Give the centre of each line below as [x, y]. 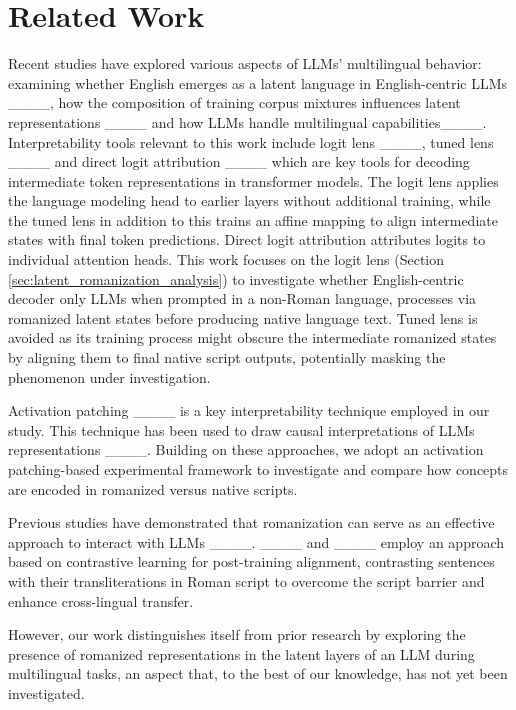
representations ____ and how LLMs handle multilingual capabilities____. [247, 121]
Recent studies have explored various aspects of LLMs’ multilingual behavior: [245, 63]
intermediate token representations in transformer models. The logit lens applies [253, 180]
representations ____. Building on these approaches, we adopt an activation [246, 449]
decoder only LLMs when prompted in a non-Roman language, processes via [242, 298]
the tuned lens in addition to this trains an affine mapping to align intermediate [253, 219]
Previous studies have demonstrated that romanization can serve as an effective [251, 522]
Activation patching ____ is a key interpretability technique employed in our [249, 410]
